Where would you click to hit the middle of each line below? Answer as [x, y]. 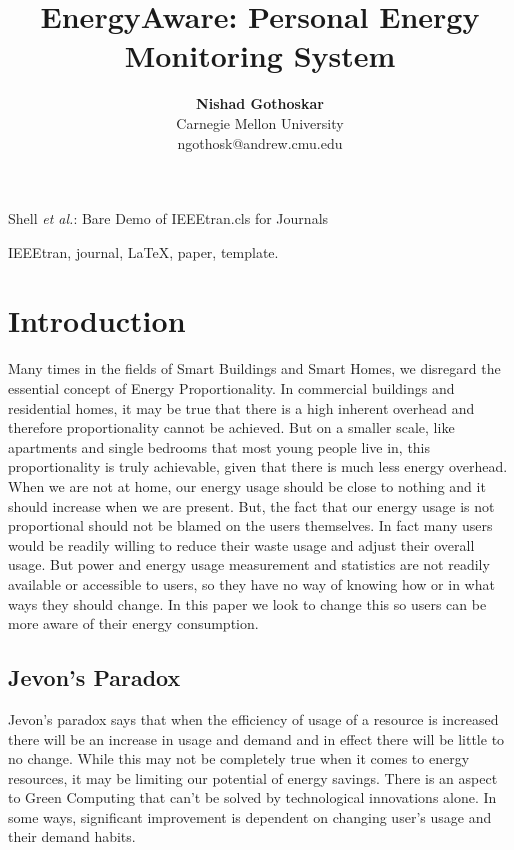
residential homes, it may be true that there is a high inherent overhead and [241, 407]
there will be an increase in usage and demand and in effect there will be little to [256, 738]
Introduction [97, 320]
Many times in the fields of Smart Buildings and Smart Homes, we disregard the [254, 368]
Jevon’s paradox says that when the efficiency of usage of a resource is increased [253, 718]
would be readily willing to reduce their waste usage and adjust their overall [241, 544]
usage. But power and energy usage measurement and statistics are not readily [249, 564]
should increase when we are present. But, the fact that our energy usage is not [251, 505]
